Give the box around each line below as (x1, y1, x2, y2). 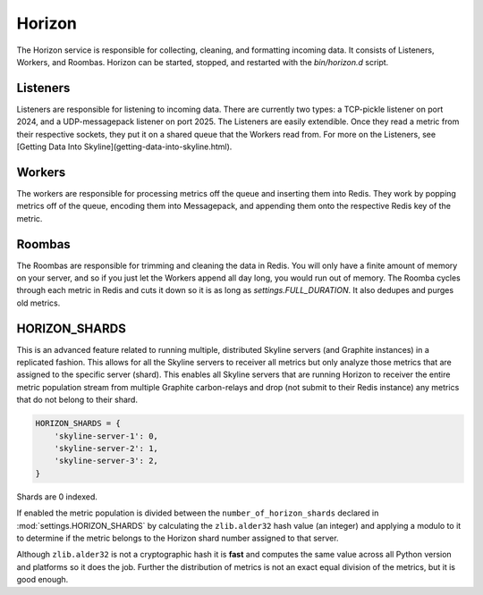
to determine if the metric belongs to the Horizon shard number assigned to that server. (16, 532, 339, 543)
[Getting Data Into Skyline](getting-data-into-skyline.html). (16, 141, 233, 152)
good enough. (16, 574, 69, 585)
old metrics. (16, 297, 61, 308)
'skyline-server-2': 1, (54, 443, 158, 454)
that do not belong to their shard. (16, 394, 139, 406)
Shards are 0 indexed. (16, 491, 98, 502)
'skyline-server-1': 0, (54, 431, 158, 441)
